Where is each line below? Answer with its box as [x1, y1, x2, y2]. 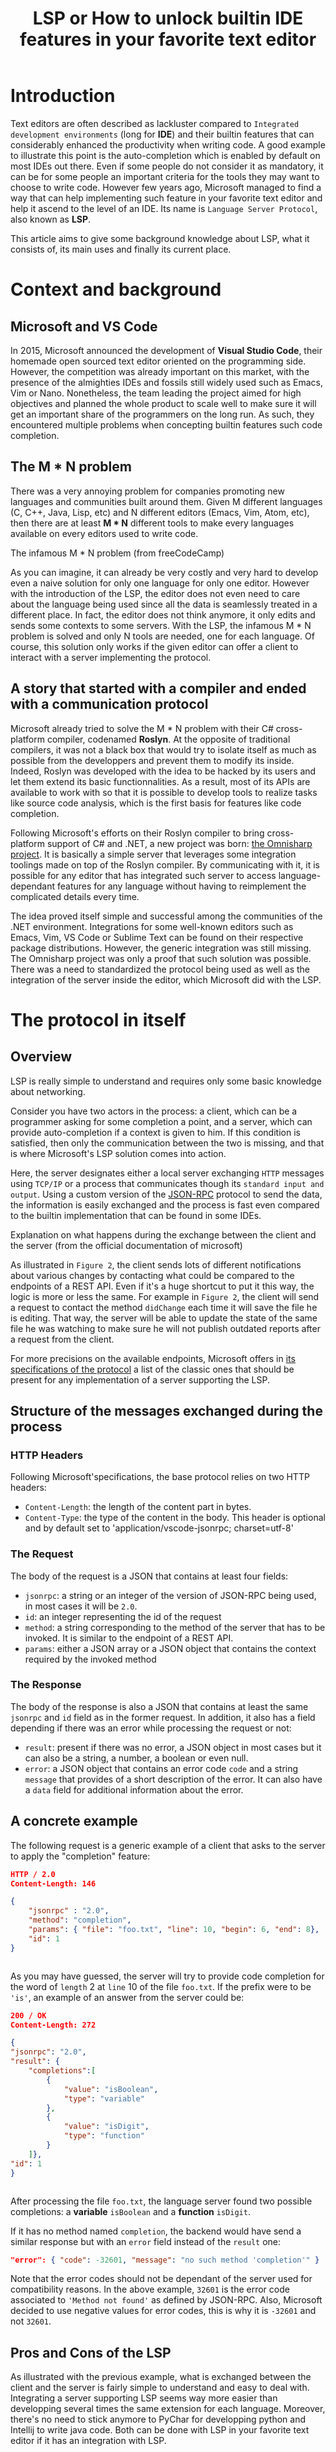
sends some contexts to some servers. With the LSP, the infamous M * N [10, 619, 312, 631]
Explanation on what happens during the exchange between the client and [10, 1228, 317, 1241]
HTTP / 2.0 [10, 1869, 56, 1879]
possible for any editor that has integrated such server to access [10, 869, 277, 881]
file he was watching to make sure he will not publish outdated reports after [10, 1322, 321, 1334]
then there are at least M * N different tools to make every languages [10, 517, 295, 529]
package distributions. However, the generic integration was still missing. [10, 942, 312, 954]
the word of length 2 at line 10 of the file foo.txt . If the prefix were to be [10, 1980, 312, 1992]
